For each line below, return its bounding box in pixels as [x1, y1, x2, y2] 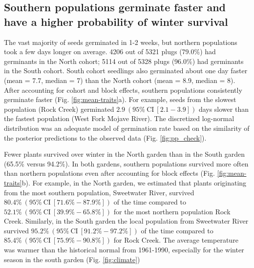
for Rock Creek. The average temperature [113, 235, 238, 245]
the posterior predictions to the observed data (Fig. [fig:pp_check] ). [4, 132, 207, 143]
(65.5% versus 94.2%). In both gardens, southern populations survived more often [4, 158, 249, 168]
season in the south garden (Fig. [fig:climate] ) [4, 254, 140, 264]
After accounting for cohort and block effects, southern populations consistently [4, 84, 242, 95]
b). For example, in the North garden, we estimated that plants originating [21, 177, 247, 187]
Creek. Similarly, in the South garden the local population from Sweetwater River [4, 216, 249, 226]
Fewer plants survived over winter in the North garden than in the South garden [4, 149, 245, 159]
